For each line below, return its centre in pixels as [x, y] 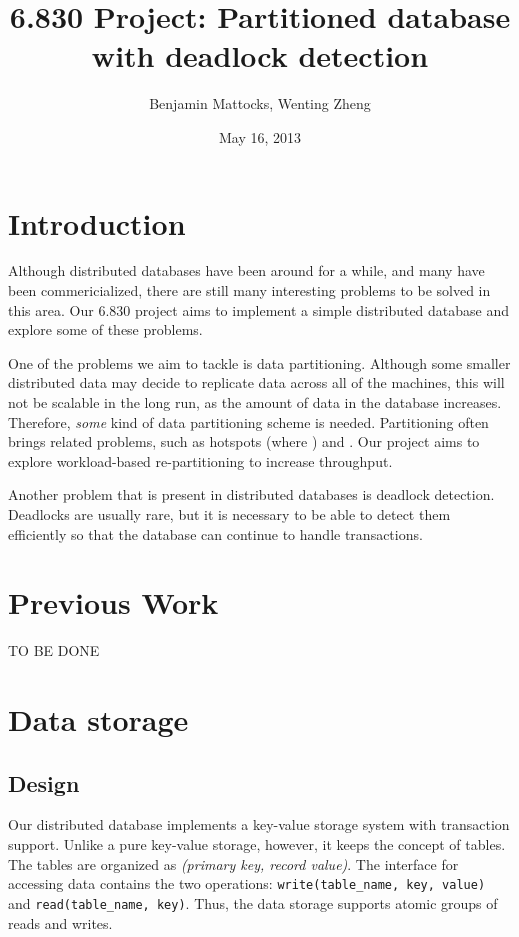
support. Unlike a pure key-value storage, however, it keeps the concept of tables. [257, 844]
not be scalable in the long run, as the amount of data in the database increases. [255, 402]
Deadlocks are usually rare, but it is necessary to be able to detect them [229, 513]
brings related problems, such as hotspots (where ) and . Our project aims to [244, 441]
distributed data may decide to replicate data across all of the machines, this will [256, 382]
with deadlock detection [260, 55]
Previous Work [113, 602]
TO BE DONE [54, 650]
